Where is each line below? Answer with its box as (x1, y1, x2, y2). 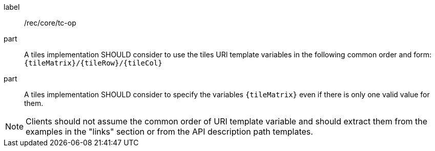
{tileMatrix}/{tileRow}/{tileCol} (24, 59, 162, 67)
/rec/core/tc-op (24, 18, 76, 27)
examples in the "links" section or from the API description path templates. (26, 126, 313, 137)
